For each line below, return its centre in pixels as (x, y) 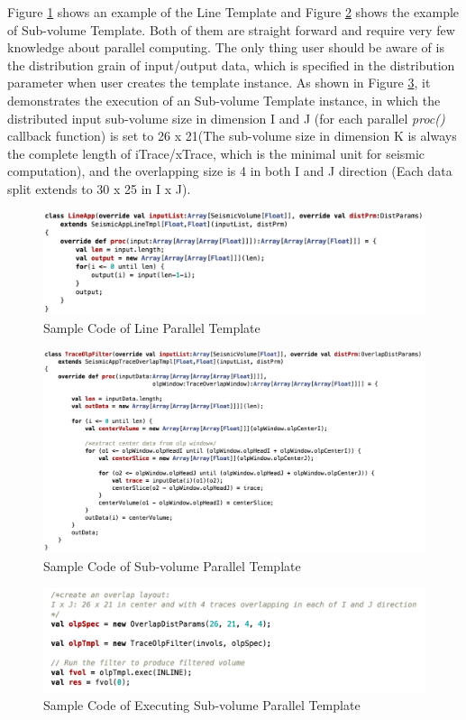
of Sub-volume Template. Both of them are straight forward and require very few (231, 29)
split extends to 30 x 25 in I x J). (99, 188)
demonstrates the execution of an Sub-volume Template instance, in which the (224, 100)
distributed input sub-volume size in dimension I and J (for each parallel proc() (226, 118)
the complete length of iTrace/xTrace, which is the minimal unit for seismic (216, 153)
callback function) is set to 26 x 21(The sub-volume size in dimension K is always (232, 136)
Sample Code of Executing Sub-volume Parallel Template (202, 704)
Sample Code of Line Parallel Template (152, 328)
